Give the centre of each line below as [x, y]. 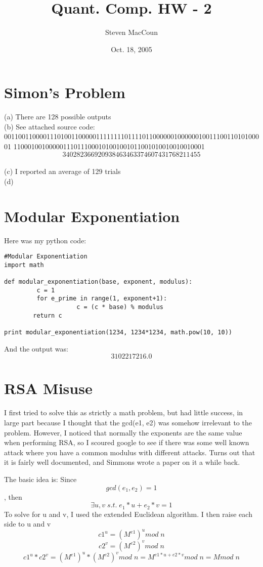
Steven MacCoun [131, 32]
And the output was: [36, 348]
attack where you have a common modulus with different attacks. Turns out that [130, 452]
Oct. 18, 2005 [131, 49]
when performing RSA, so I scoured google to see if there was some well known [127, 442]
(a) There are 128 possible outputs [58, 117]
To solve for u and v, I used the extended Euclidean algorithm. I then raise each [128, 514]
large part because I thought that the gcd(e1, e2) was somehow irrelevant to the [128, 422]
